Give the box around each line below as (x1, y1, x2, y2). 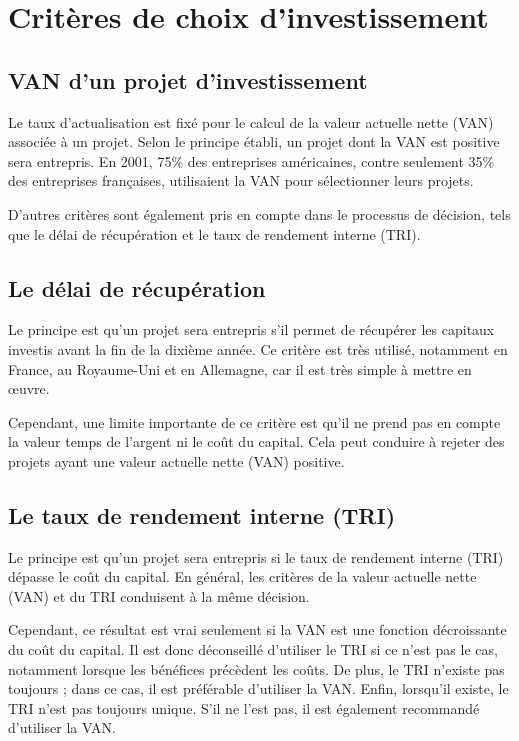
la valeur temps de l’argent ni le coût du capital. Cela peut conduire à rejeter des (8, 431, 505, 452)
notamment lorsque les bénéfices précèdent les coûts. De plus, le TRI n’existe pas (8, 658, 505, 679)
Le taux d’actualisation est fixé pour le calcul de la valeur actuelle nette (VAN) (8, 111, 494, 132)
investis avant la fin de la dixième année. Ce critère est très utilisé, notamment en (8, 338, 508, 359)
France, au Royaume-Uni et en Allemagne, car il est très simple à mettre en (8, 358, 472, 379)
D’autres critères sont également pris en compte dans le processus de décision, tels (8, 203, 511, 224)
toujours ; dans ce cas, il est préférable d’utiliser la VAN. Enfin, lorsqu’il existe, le (8, 678, 509, 699)
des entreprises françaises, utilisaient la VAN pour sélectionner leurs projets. (8, 170, 474, 191)
